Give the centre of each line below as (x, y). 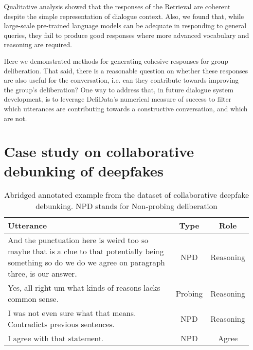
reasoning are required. (38, 44)
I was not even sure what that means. (72, 313)
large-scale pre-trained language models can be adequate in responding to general (125, 26)
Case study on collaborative (99, 151)
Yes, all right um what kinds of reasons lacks (84, 288)
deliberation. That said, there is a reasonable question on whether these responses (126, 70)
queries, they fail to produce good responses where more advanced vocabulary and (126, 35)
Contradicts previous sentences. (61, 324)
